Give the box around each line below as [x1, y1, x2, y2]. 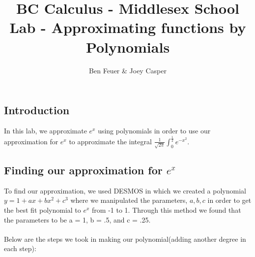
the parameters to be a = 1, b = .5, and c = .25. [4, 214, 151, 225]
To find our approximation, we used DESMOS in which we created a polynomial [4, 185, 246, 195]
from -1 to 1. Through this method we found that [92, 204, 241, 215]
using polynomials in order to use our [98, 125, 211, 135]
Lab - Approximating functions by [9, 17, 246, 37]
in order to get [207, 195, 252, 205]
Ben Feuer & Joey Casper [89, 65, 167, 75]
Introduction [4, 102, 70, 118]
